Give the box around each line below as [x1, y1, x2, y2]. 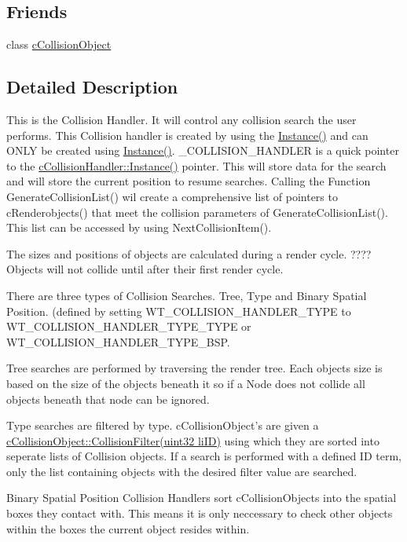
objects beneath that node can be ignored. [6, 390, 210, 407]
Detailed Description [6, 75, 178, 99]
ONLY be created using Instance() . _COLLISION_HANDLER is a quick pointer [6, 142, 399, 159]
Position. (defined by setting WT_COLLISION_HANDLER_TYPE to [6, 302, 351, 319]
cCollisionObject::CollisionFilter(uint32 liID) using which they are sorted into [6, 432, 379, 449]
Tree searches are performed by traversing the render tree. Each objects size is [6, 360, 383, 376]
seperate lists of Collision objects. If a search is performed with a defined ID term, [6, 448, 401, 464]
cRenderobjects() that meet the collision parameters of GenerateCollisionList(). [6, 203, 388, 220]
